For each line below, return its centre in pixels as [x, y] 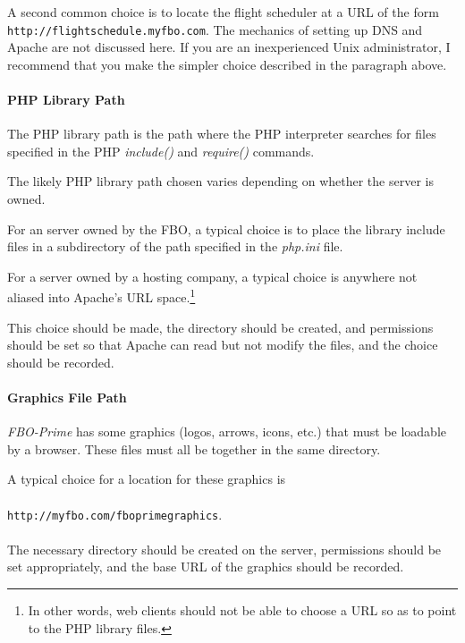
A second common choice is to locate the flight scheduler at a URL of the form [223, 12]
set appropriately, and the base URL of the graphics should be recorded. [206, 567]
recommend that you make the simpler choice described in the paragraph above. [227, 64]
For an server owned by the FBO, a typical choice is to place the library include [226, 228]
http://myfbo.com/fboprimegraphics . [115, 514]
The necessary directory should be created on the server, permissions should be [224, 549]
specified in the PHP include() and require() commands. [161, 151]
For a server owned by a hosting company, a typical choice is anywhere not [212, 276]
